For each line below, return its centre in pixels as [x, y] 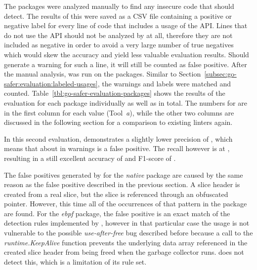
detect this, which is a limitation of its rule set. [75, 261]
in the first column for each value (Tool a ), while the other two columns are [119, 112]
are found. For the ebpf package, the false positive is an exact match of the [117, 213]
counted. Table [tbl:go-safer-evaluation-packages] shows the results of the [115, 93]
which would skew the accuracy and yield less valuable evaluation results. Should [127, 54]
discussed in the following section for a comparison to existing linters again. [118, 122]
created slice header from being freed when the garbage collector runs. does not [124, 252]
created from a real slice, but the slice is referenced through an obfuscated [116, 194]
